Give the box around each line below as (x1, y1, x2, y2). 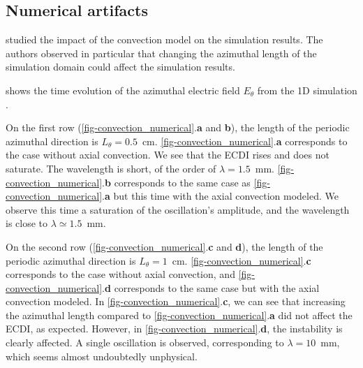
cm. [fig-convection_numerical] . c (172, 253, 311, 267)
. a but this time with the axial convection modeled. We (102, 189, 339, 203)
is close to (6, 216, 48, 230)
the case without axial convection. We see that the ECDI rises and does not (6, 147, 329, 162)
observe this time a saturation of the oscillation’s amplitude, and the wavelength (6, 202, 350, 216)
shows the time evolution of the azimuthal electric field (6, 82, 240, 97)
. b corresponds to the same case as (102, 175, 251, 189)
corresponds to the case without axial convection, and (6, 267, 235, 281)
